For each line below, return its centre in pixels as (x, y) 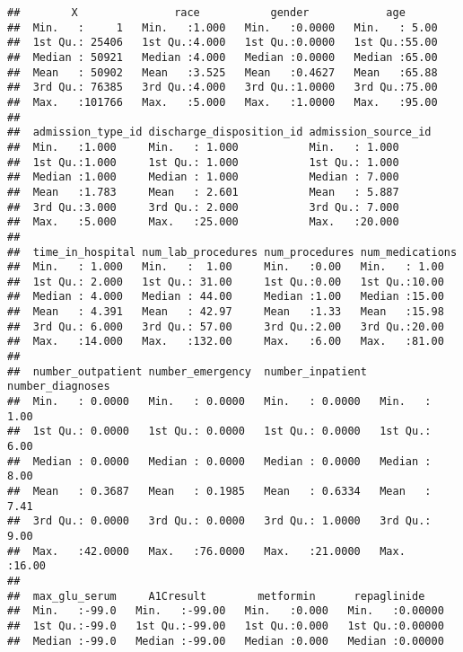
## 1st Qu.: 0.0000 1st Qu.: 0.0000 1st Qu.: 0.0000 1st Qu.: (219, 432)
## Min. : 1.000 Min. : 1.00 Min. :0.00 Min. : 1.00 (226, 267)
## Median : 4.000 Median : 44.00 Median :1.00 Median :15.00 (226, 297)
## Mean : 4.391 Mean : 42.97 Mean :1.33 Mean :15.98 (226, 312)
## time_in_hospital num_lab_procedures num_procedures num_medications (232, 252)
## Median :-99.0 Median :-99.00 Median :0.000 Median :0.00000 (226, 641)
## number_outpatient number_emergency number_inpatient (187, 371)
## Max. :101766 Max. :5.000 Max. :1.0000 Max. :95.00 (223, 102)
